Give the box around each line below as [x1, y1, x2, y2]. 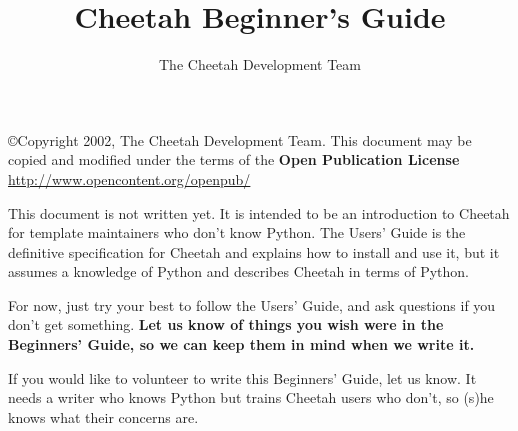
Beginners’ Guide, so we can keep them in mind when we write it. [8, 334, 475, 355]
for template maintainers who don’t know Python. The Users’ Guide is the [8, 222, 466, 243]
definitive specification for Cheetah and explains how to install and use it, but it [8, 241, 500, 262]
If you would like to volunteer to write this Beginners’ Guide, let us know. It [8, 367, 477, 388]
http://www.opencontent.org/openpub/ [8, 168, 251, 189]
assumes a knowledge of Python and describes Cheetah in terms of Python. [8, 261, 469, 282]
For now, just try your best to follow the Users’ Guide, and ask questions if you [8, 294, 496, 315]
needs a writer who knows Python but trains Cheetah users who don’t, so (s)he [8, 387, 494, 408]
